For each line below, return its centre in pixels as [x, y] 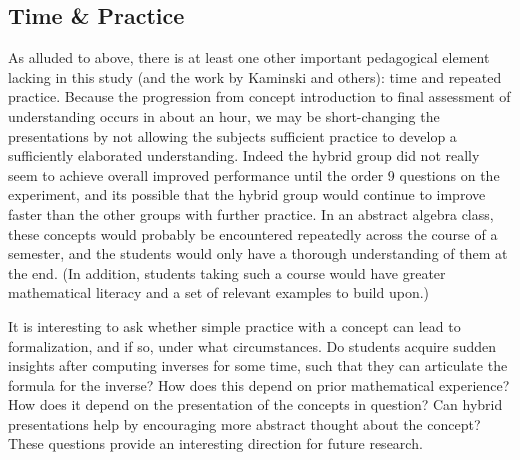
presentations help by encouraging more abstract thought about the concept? [244, 423]
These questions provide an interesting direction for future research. [215, 443]
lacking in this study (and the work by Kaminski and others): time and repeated [255, 76]
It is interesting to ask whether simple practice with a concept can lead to [234, 325]
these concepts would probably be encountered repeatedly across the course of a [253, 233]
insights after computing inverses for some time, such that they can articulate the [258, 365]
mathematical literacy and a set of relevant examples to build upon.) [219, 292]
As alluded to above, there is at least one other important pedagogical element [249, 57]
